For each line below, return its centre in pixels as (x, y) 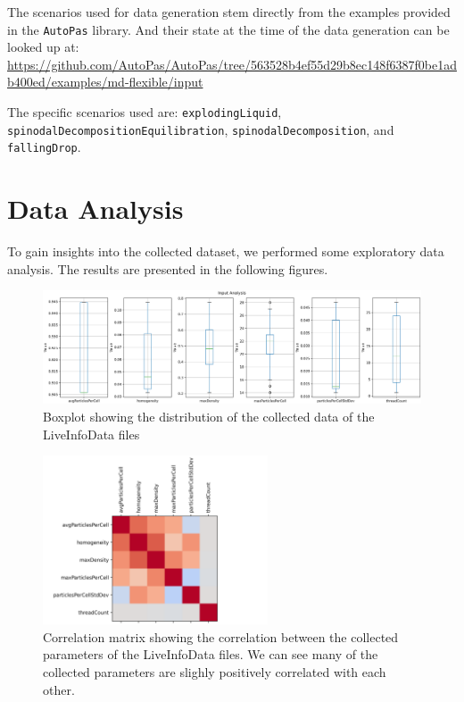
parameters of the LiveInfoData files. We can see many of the (211, 654)
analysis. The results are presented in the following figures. (168, 268)
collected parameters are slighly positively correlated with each (215, 671)
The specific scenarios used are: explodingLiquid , (145, 112)
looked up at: (43, 47)
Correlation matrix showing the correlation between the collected (221, 636)
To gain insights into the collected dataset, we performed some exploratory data (226, 251)
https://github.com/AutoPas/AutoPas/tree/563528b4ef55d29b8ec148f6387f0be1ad (232, 64)
